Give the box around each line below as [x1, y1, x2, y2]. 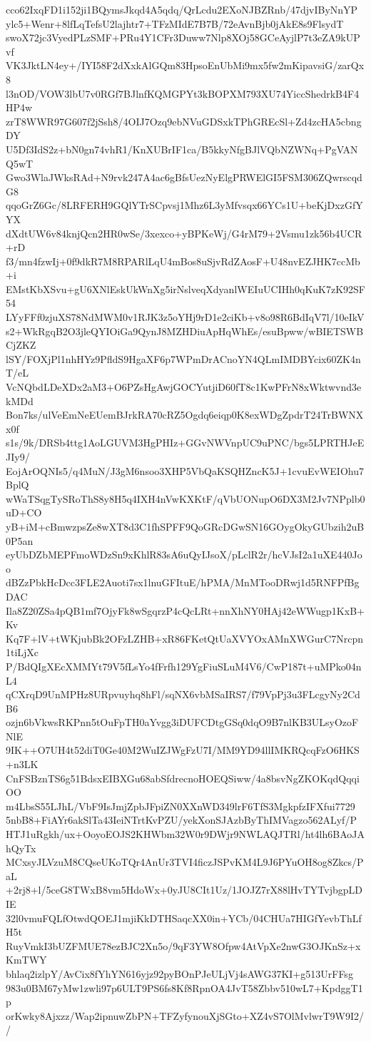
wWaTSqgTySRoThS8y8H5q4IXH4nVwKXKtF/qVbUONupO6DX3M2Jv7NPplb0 [6, 491, 365, 506]
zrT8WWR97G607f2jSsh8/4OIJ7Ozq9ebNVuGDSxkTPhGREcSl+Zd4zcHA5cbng [6, 113, 362, 128]
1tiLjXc [6, 645, 39, 660]
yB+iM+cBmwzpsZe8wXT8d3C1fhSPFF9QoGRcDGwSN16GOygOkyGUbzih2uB [6, 519, 365, 533]
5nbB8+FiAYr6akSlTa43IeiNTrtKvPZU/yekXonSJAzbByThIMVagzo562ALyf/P [6, 812, 357, 827]
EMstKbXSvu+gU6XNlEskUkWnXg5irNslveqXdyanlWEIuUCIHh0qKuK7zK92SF [6, 281, 365, 296]
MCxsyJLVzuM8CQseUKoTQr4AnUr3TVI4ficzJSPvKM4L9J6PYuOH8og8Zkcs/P [6, 854, 364, 869]
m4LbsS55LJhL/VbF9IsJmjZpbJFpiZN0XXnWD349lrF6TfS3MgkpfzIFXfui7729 [6, 798, 355, 813]
